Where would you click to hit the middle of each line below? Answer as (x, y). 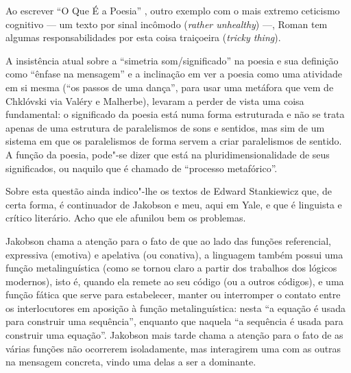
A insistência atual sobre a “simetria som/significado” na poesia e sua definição (172, 60)
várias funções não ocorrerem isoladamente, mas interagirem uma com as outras (173, 348)
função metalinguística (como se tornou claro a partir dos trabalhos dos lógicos (171, 268)
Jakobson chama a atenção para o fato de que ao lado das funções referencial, (168, 240)
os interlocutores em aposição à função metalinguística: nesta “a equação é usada (175, 308)
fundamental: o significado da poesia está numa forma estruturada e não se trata (175, 114)
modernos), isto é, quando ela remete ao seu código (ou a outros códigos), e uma (175, 281)
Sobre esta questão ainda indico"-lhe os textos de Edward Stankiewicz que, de (169, 191)
